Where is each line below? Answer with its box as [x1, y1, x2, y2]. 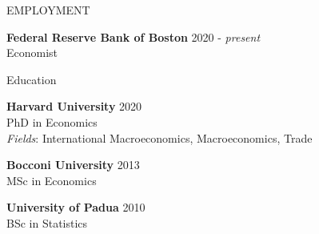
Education [6, 71, 57, 87]
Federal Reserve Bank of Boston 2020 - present [6, 28, 261, 45]
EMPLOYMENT [6, 2, 90, 18]
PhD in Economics [6, 113, 98, 130]
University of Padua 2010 [6, 199, 146, 216]
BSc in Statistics [6, 214, 88, 231]
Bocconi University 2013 [6, 156, 140, 173]
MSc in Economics [6, 171, 97, 188]
